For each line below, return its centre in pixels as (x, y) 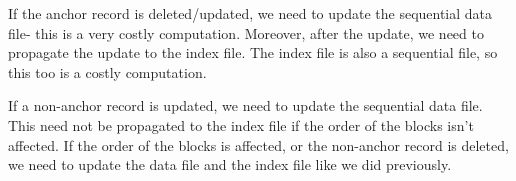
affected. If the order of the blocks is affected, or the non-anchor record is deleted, (258, 144)
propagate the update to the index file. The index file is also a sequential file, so (253, 52)
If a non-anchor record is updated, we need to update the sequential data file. (245, 105)
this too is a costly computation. (107, 71)
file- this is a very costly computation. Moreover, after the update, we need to (246, 32)
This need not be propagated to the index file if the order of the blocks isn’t (241, 124)
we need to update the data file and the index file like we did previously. (230, 164)
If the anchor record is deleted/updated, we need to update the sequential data (250, 13)
